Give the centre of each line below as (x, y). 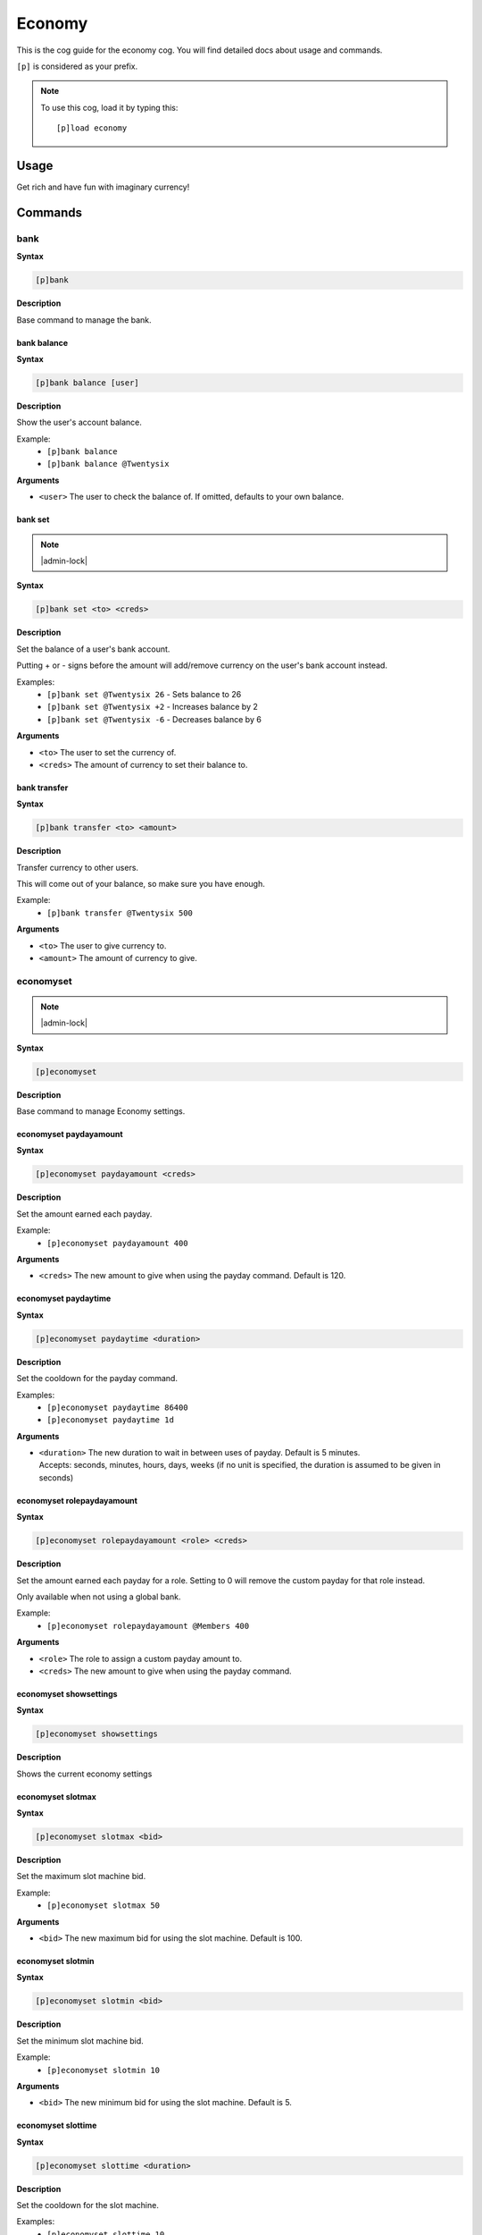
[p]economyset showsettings (96, 1734)
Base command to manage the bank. (84, 320)
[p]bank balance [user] (87, 383)
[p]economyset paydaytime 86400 (117, 1407)
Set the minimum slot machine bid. (80, 2041)
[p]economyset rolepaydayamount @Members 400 (148, 1626)
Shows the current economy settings (84, 1774)
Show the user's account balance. (79, 422)
